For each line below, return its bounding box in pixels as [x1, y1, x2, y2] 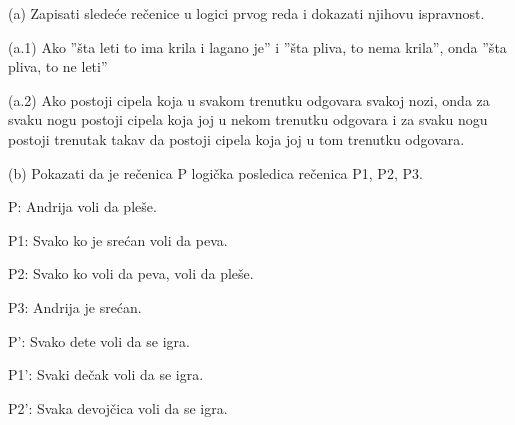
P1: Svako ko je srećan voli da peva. [8, 229, 228, 250]
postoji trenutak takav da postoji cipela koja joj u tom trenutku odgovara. [8, 128, 465, 149]
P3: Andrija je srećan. [8, 296, 142, 317]
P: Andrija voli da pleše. [8, 196, 157, 217]
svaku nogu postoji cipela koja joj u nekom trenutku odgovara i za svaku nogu [8, 109, 488, 130]
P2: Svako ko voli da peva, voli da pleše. [8, 263, 254, 284]
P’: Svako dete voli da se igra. [8, 330, 190, 351]
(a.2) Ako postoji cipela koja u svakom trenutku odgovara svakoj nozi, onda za [8, 89, 490, 110]
